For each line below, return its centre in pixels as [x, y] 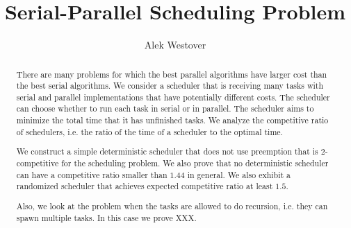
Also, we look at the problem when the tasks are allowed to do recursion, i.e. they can [172, 205]
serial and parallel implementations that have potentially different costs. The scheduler [173, 97]
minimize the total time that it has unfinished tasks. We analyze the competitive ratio [172, 120]
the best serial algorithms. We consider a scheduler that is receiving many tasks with [170, 86]
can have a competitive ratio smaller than [92, 174]
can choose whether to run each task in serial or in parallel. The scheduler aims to [165, 108]
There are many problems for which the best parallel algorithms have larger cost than [172, 74]
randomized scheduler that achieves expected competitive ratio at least [145, 186]
